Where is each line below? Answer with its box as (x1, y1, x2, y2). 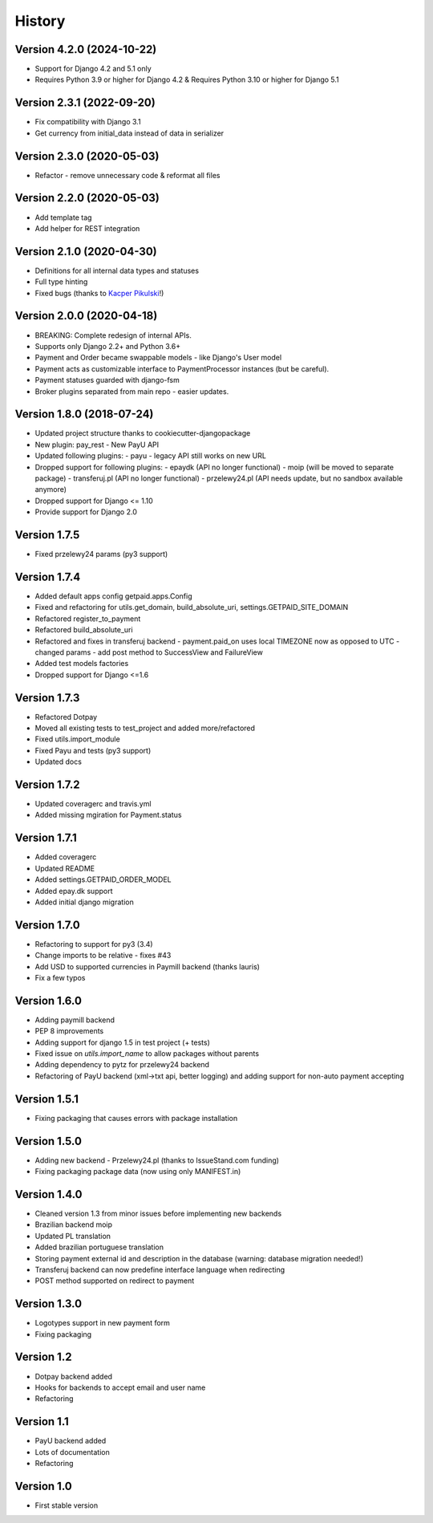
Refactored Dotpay (34, 712, 98, 721)
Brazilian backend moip (34, 1220, 112, 1229)
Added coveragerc (34, 852, 97, 862)
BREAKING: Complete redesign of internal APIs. (34, 330, 192, 340)
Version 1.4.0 (14, 1188, 83, 1201)
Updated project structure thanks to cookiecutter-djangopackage (34, 428, 251, 438)
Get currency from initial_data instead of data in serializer (34, 128, 225, 138)
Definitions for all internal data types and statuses (34, 266, 200, 275)
